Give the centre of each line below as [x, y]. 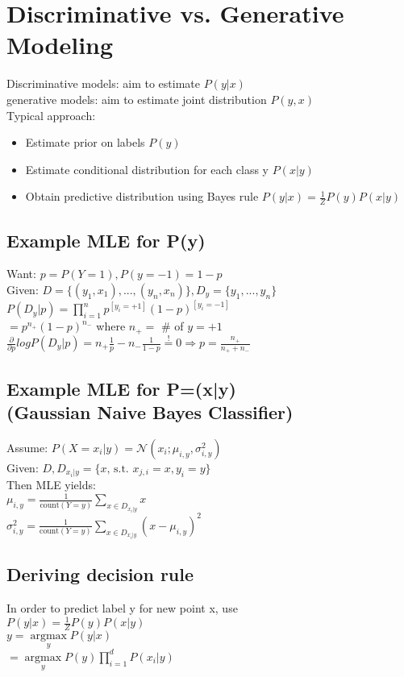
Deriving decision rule [100, 574]
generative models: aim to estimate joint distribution [137, 99]
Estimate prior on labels [85, 142]
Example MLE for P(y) [106, 240]
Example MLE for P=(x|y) [121, 388]
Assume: [27, 447]
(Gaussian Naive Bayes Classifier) [150, 412]
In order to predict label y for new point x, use [122, 608]
